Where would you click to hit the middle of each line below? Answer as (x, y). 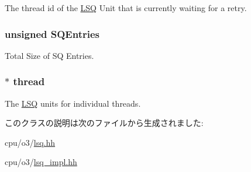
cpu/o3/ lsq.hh (30, 142)
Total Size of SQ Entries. (49, 55)
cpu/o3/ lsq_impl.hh (41, 162)
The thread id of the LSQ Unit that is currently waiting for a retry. (126, 8)
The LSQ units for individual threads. (73, 103)
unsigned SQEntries (52, 34)
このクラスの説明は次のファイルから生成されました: (104, 123)
